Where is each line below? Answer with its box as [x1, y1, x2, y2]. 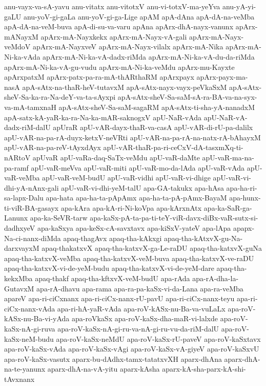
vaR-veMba [4, 172, 40, 183]
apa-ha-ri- [226, 182, 257, 193]
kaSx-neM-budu [4, 333, 54, 344]
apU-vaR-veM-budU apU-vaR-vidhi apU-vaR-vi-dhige [42, 172, 211, 183]
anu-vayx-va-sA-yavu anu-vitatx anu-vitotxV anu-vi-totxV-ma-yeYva [4, 1, 220, 11]
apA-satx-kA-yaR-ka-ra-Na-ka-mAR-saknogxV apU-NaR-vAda [4, 112, 201, 122]
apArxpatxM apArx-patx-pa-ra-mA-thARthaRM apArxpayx [4, 71, 194, 82]
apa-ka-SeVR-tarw [30, 212, 88, 223]
